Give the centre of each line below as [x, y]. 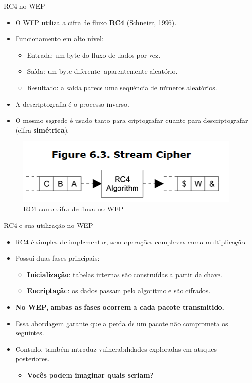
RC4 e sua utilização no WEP [49, 225]
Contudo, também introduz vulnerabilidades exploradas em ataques [116, 349]
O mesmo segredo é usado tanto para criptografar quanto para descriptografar [132, 120]
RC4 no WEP [25, 6]
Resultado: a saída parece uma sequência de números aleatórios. [122, 87]
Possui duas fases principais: [57, 258]
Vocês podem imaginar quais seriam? [90, 374]
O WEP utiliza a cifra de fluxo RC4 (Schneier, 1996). [96, 22]
